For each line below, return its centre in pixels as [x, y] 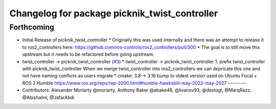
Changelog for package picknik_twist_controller [114, 13]
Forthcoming [32, 27]
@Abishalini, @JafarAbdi [48, 97]
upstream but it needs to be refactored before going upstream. [88, 54]
